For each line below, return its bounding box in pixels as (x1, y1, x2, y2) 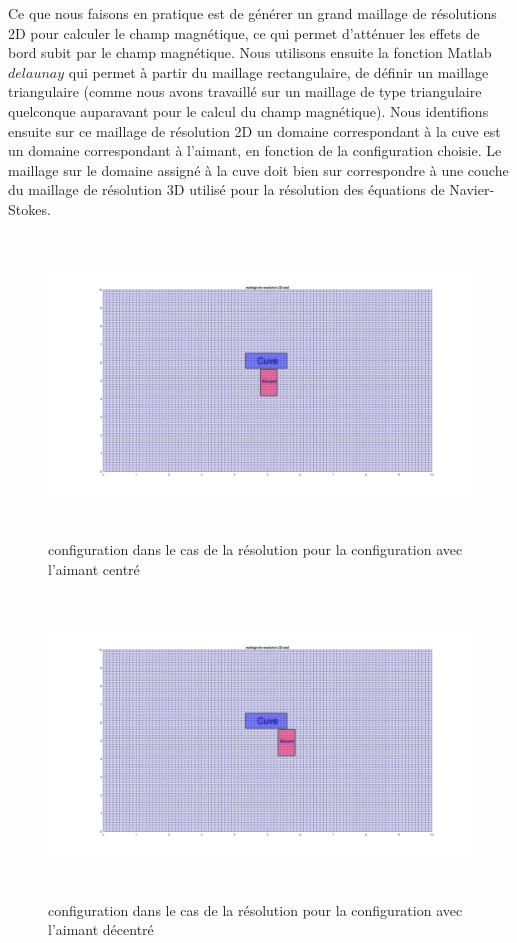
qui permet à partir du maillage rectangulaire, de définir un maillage (68, 61, 489, 82)
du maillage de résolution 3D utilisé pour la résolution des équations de (8, 179, 445, 200)
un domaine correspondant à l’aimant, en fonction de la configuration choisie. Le (8, 140, 502, 161)
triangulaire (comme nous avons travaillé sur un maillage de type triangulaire (8, 81, 482, 102)
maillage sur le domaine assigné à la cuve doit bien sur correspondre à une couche (8, 159, 509, 180)
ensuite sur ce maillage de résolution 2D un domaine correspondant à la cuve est (8, 120, 501, 141)
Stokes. (8, 198, 51, 219)
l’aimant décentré (48, 919, 154, 940)
